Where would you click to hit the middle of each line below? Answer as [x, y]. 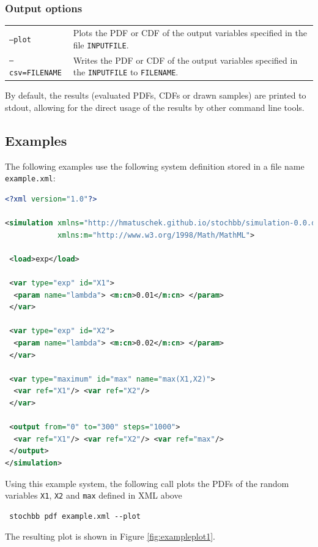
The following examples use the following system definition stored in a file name [155, 166]
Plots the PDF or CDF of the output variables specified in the [190, 32]
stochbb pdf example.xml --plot [75, 516]
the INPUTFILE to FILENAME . [126, 72]
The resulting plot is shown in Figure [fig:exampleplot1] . [110, 536]
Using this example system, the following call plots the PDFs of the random [147, 483]
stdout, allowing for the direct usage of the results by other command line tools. [155, 107]
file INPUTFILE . [101, 44]
